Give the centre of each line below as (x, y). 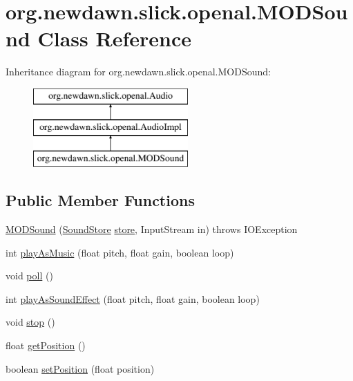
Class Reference (114, 38)
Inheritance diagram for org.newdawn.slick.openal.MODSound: (138, 72)
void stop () (30, 322)
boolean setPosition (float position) (80, 368)
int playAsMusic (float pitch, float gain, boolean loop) (120, 252)
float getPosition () (46, 345)
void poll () (29, 276)
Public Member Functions (100, 200)
